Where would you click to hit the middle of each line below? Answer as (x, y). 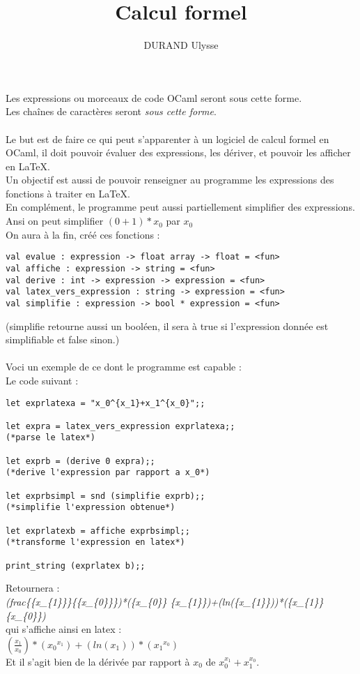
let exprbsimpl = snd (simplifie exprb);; (105, 496)
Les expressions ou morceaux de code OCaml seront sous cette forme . (154, 97)
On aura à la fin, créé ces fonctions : (83, 234)
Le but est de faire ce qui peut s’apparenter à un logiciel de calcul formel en (167, 138)
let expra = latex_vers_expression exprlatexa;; (120, 426)
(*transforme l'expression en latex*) (95, 542)
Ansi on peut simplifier (55, 221)
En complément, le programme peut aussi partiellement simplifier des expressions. (180, 207)
